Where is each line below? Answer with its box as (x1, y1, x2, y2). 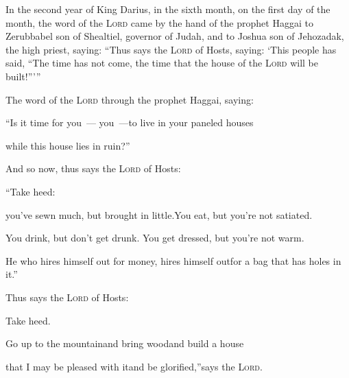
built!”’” (5, 69, 41, 83)
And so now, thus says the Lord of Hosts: (5, 161, 181, 176)
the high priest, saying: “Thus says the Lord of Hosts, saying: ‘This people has (5, 42, 337, 56)
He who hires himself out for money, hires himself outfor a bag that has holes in (5, 253, 341, 268)
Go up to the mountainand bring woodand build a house (5, 336, 244, 351)
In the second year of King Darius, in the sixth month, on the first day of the (5, 2, 330, 16)
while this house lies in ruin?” (5, 138, 130, 152)
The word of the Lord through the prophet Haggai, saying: (5, 92, 254, 106)
